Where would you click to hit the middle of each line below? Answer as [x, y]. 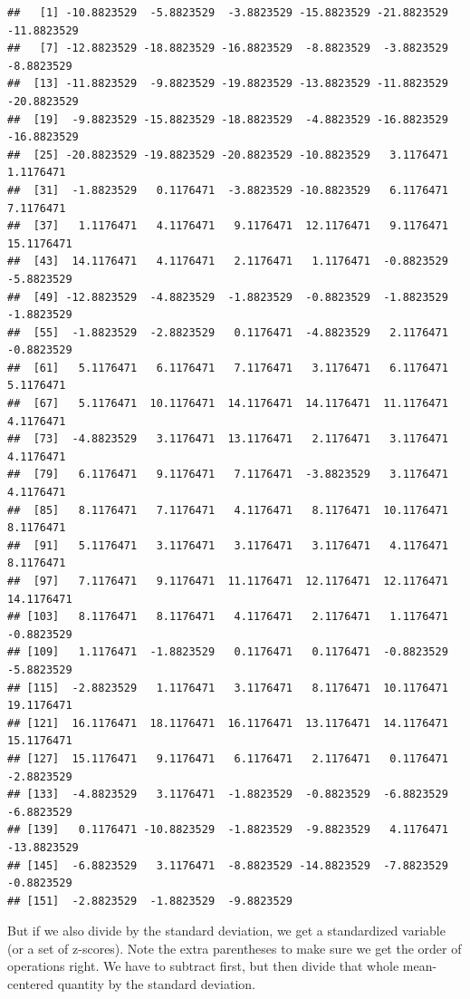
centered [30, 984]
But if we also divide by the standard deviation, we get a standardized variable [226, 931]
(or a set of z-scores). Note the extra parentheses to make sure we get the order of [235, 948]
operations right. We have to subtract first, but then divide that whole [203, 966]
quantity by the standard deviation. [156, 984]
